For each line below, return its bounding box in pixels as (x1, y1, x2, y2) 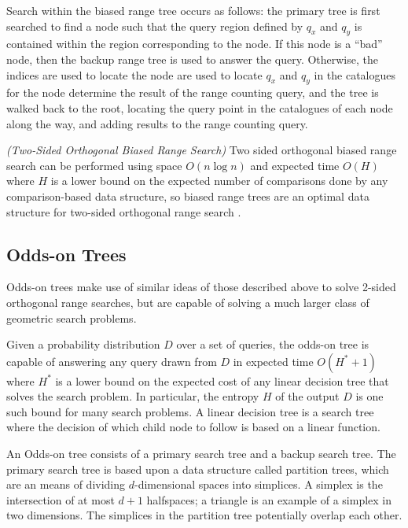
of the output (275, 388, 340, 404)
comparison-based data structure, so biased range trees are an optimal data (6, 187, 369, 204)
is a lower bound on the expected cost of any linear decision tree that (55, 372, 389, 389)
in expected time (233, 353, 314, 369)
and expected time (250, 157, 340, 173)
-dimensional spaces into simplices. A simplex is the (134, 476, 383, 493)
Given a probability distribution (6, 336, 160, 353)
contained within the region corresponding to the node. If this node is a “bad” (6, 35, 383, 52)
